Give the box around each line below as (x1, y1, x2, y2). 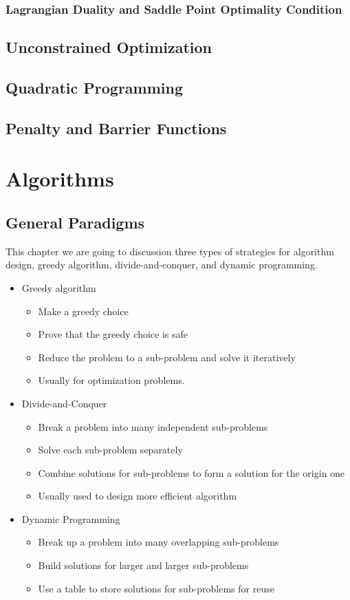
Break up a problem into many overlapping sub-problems (38, 535, 279, 549)
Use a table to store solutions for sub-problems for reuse (38, 581, 274, 595)
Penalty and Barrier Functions (6, 117, 227, 138)
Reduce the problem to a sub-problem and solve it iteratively (38, 350, 296, 364)
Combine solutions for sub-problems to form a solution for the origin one (38, 465, 345, 480)
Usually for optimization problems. (38, 373, 185, 387)
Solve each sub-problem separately (38, 442, 183, 457)
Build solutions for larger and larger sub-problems (38, 558, 249, 572)
